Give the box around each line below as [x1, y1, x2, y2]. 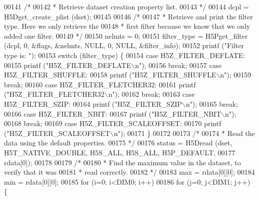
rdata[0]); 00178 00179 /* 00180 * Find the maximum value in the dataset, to [4, 157, 241, 167]
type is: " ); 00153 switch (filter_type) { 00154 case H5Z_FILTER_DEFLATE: [4, 50, 246, 60]
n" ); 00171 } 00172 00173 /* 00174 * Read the [114, 128, 255, 138]
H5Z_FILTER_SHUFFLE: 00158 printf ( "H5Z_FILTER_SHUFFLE [4, 69, 217, 80]
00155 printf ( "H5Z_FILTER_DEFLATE [4, 60, 131, 70]
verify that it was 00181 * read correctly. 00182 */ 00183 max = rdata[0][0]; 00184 [4, 167, 255, 177]
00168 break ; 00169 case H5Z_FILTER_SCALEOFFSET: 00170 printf [4, 118, 221, 129]
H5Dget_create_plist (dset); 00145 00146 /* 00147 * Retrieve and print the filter [4, 11, 253, 21]
